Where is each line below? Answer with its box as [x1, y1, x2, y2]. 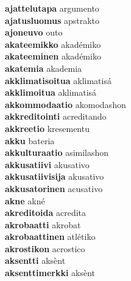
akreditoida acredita [5, 206, 87, 219]
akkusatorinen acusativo [5, 182, 103, 194]
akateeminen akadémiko [5, 50, 101, 63]
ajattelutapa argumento [5, 2, 99, 14]
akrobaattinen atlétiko [5, 230, 96, 243]
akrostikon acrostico [5, 242, 85, 255]
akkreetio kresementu [5, 121, 90, 134]
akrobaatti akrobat [5, 218, 81, 231]
